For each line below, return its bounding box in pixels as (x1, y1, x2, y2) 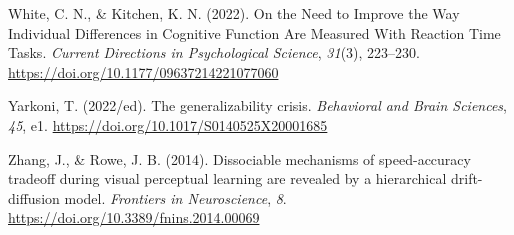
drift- (450, 168, 483, 189)
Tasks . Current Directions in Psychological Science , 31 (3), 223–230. (8, 42, 420, 63)
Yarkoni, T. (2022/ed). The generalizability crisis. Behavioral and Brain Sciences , (8, 95, 508, 116)
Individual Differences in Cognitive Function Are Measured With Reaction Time (8, 22, 501, 43)
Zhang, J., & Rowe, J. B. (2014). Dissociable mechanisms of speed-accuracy (8, 148, 471, 169)
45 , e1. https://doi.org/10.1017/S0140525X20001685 (8, 114, 328, 135)
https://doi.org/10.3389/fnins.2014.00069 (8, 207, 260, 228)
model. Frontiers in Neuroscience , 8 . (64, 187, 287, 208)
